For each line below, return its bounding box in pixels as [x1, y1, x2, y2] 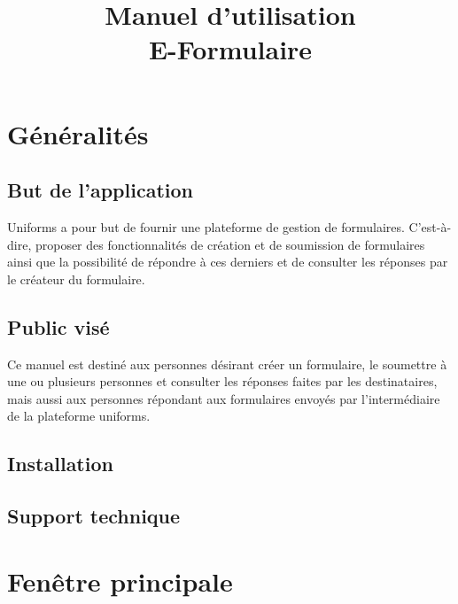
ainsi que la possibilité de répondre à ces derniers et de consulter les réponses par [7, 252, 448, 271]
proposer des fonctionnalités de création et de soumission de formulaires [35, 235, 425, 253]
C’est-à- [408, 217, 452, 236]
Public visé [7, 313, 110, 340]
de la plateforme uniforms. [7, 407, 151, 425]
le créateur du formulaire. [7, 269, 145, 288]
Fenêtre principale [7, 562, 233, 599]
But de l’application [7, 176, 193, 204]
